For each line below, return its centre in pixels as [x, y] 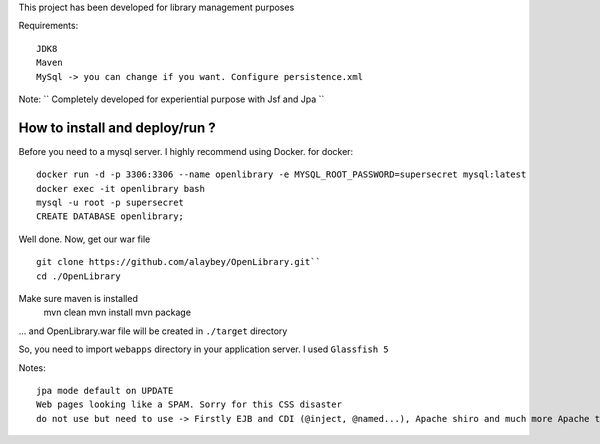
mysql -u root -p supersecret [110, 203]
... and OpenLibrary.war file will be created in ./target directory [153, 331]
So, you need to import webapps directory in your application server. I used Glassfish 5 [203, 349]
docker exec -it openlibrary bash [120, 188]
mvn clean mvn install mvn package [117, 312]
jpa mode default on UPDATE [105, 390]
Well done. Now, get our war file [84, 239]
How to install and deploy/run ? [117, 127]
